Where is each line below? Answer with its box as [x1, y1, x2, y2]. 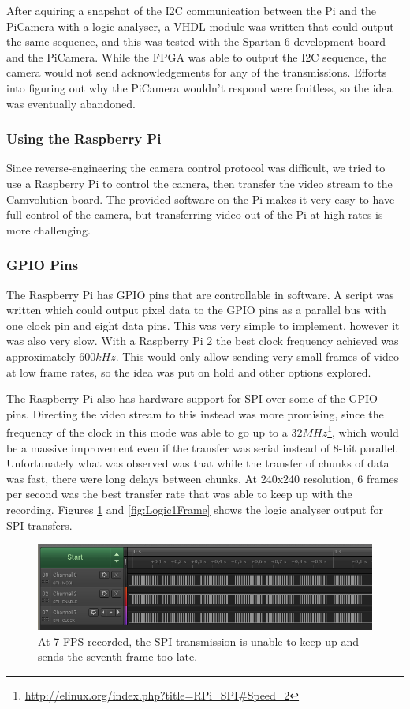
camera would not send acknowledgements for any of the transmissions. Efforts [6, 64, 387, 81]
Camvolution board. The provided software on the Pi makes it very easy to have [6, 190, 395, 207]
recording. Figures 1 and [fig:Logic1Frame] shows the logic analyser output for [6, 501, 383, 517]
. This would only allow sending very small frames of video [115, 347, 399, 364]
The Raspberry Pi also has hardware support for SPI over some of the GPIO [6, 390, 378, 407]
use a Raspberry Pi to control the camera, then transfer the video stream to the [6, 174, 393, 191]
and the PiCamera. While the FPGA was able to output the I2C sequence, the [6, 48, 387, 65]
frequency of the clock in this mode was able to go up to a [6, 423, 288, 440]
